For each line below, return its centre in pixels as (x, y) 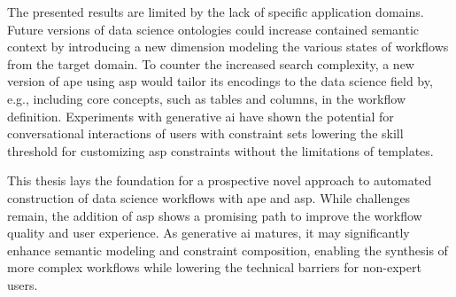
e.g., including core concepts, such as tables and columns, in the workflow (207, 98)
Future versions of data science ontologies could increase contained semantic (213, 29)
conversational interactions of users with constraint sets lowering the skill (205, 133)
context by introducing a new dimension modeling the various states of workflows (228, 47)
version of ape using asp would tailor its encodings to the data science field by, (220, 81)
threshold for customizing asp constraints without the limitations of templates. (220, 150)
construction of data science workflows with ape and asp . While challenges (209, 197)
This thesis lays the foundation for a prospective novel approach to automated (220, 180)
